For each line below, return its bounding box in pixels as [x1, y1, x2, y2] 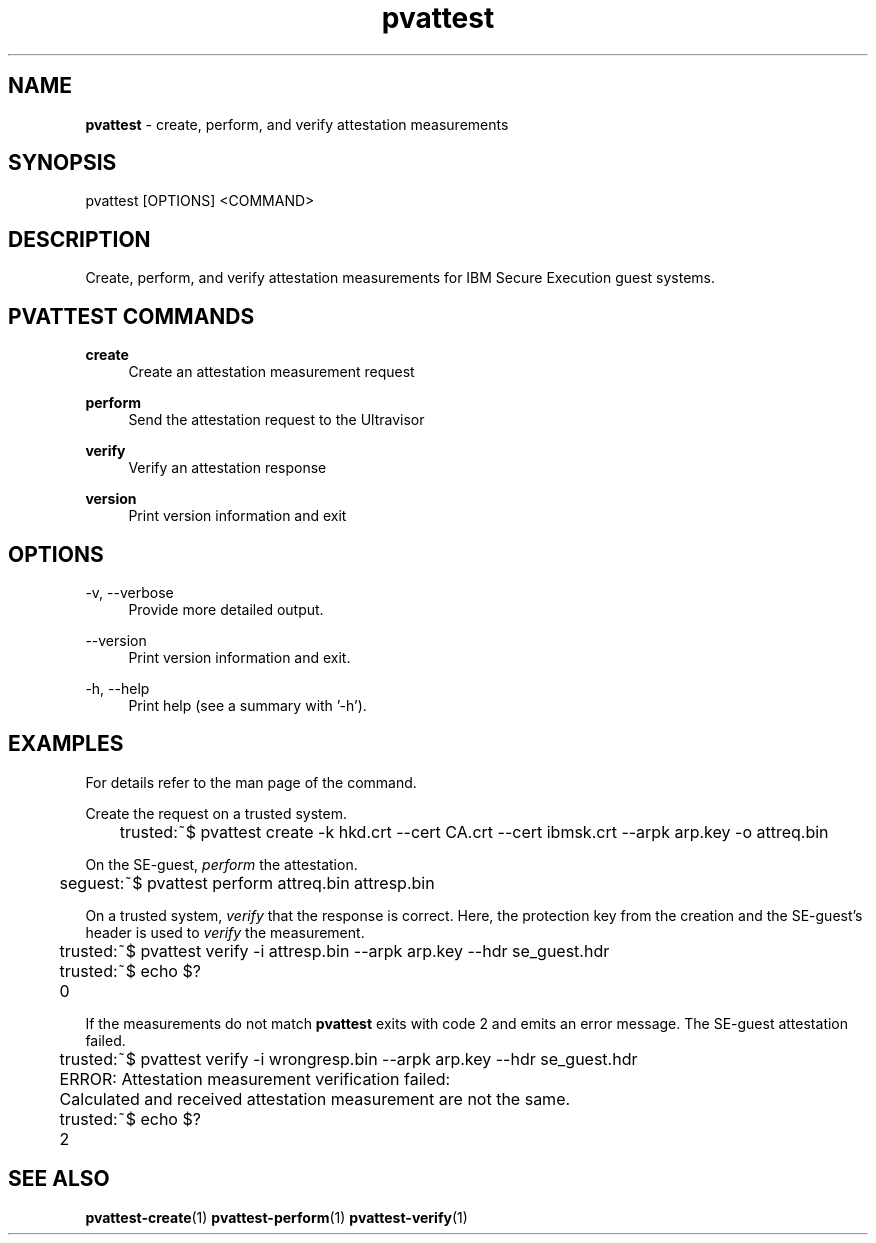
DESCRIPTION [8, 226, 151, 252]
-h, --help [85, 679, 150, 697]
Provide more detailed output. [128, 600, 324, 618]
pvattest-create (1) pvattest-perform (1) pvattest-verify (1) [85, 1208, 468, 1226]
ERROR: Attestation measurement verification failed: [59, 1068, 451, 1089]
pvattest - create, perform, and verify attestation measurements [85, 115, 509, 133]
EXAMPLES [8, 731, 124, 757]
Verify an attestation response [128, 459, 327, 477]
